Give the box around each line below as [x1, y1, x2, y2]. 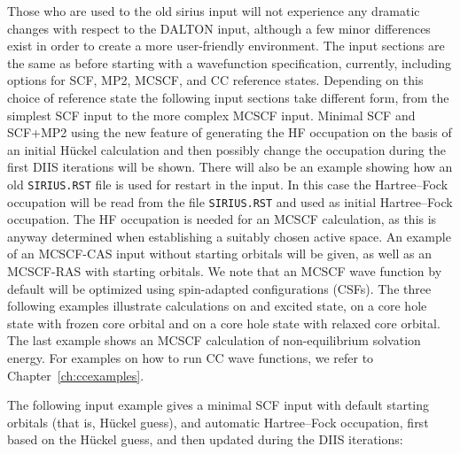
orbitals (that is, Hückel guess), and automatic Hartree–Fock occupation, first [7, 412, 429, 431]
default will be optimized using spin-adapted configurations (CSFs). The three [7, 279, 432, 297]
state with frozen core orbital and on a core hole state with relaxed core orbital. [7, 313, 441, 332]
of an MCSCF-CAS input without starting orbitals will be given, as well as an [7, 244, 432, 263]
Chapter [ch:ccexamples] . [7, 366, 144, 384]
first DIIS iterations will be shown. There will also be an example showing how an [7, 158, 453, 176]
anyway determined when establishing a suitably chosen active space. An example [7, 227, 451, 245]
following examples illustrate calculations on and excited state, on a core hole [7, 296, 427, 315]
